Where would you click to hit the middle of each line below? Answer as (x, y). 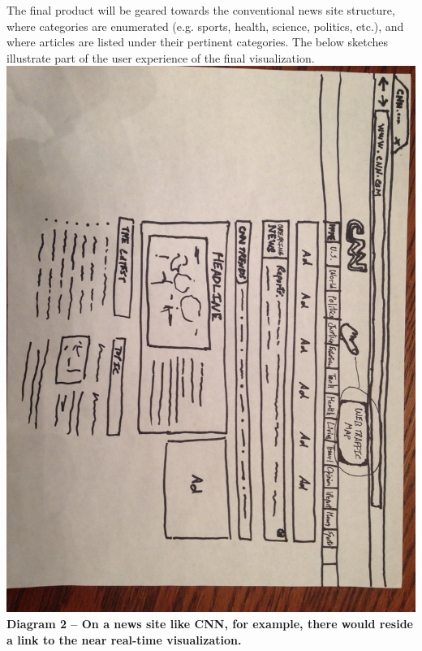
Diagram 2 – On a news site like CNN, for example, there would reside (210, 623)
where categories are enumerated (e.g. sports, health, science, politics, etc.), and (205, 26)
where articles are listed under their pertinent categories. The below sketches (197, 42)
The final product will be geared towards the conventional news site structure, (201, 10)
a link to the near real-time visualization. (124, 639)
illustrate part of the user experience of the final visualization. (161, 57)
